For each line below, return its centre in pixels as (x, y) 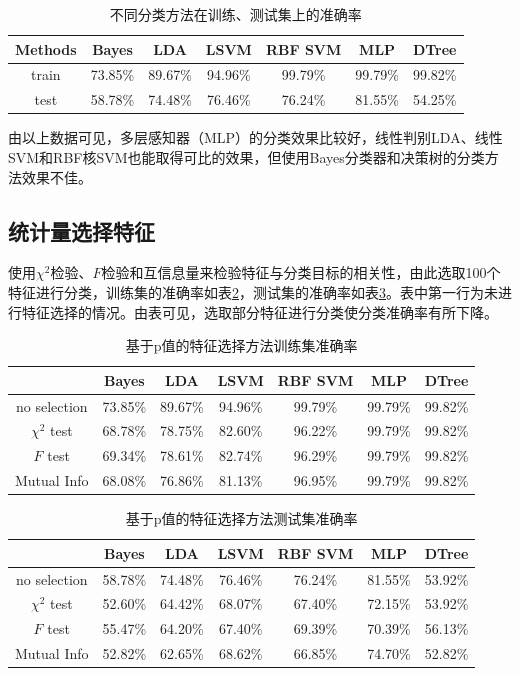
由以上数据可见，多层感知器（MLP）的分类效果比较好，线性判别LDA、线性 (255, 137)
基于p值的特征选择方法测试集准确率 (241, 518)
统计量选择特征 (81, 230)
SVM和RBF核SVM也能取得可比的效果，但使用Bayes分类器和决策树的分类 (246, 156)
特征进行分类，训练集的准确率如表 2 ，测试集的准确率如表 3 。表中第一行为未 (253, 291)
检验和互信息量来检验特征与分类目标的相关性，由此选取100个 (301, 272)
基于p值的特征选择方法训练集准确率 (241, 345)
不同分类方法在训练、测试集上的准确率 (235, 14)
